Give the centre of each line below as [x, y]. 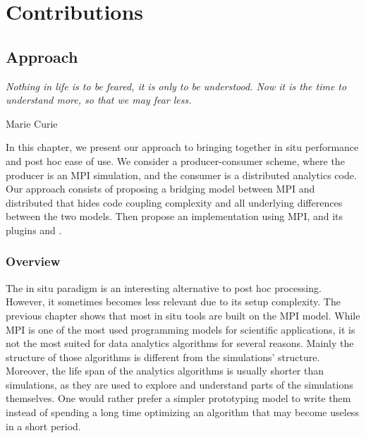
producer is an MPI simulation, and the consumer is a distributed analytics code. [181, 175]
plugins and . [34, 230]
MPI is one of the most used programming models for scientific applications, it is [181, 329]
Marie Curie [32, 123]
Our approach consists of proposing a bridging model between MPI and [160, 189]
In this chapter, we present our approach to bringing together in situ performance [182, 147]
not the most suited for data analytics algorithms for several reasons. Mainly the [180, 343]
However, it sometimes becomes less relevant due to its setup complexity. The [173, 302]
